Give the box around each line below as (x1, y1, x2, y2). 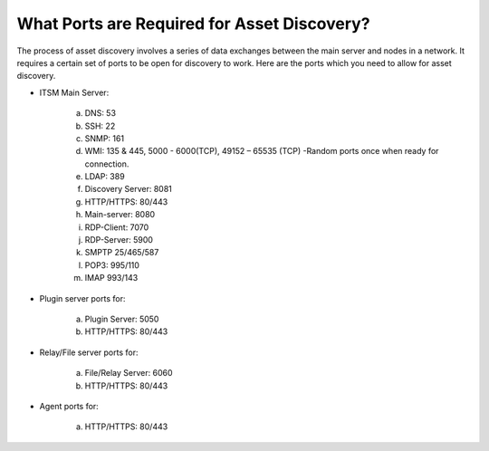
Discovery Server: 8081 (84, 184, 172, 195)
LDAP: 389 (84, 171, 126, 182)
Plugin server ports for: (39, 293, 126, 303)
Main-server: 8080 (84, 209, 156, 220)
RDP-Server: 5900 (84, 235, 154, 245)
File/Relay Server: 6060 (84, 368, 173, 379)
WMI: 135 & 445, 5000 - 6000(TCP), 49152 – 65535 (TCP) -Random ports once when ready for (84, 146, 439, 157)
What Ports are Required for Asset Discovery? (16, 14, 370, 34)
